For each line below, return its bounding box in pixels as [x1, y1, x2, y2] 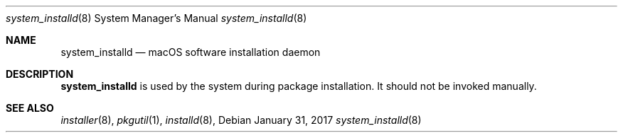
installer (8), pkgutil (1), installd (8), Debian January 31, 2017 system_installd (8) [60, 114, 422, 126]
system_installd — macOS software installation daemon [60, 46, 321, 58]
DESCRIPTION [6, 68, 74, 80]
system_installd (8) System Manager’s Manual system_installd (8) [6, 12, 307, 24]
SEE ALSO [6, 102, 54, 114]
